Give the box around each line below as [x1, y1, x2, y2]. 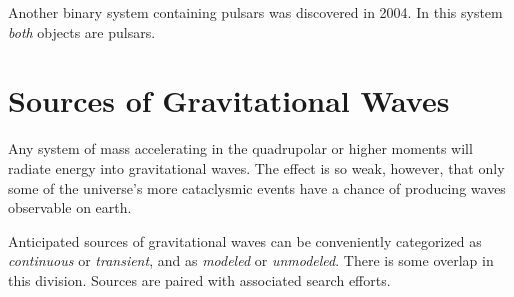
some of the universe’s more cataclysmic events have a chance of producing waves [8, 177, 506, 198]
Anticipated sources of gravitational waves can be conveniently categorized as [8, 230, 482, 251]
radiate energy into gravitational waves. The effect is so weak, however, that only [8, 157, 505, 178]
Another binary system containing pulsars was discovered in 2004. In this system [8, 2, 503, 22]
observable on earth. [8, 197, 132, 218]
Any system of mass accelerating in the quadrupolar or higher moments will [8, 138, 473, 159]
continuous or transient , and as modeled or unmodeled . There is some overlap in [8, 250, 494, 271]
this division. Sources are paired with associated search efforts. [8, 269, 391, 290]
